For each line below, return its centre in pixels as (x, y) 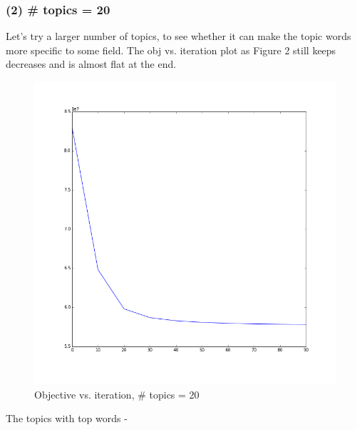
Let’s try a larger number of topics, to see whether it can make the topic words (178, 36)
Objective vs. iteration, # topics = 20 (117, 394)
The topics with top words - (67, 418)
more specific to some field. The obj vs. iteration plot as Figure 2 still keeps (171, 50)
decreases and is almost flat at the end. (91, 64)
